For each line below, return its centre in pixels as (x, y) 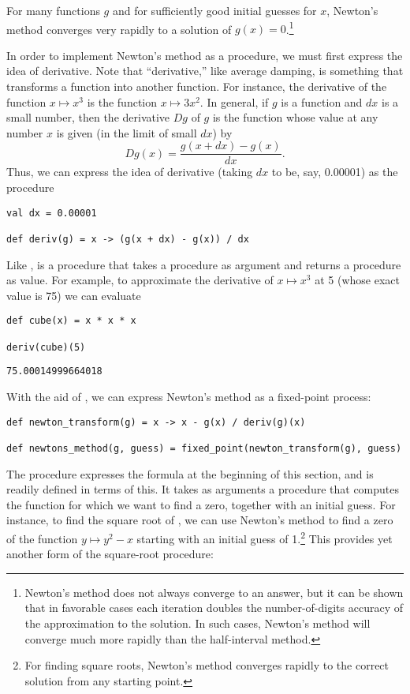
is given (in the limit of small (127, 132)
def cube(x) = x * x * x (71, 321)
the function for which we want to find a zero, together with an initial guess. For (201, 504)
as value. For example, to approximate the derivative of (140, 280)
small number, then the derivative (88, 117)
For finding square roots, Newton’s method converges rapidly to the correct (207, 665)
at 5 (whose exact (357, 280)
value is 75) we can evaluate (74, 295)
